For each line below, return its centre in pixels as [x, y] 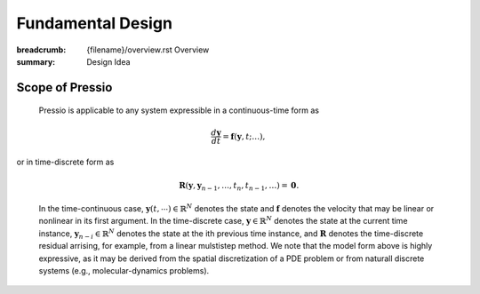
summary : [36, 61]
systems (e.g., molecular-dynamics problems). [124, 271]
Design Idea [108, 61]
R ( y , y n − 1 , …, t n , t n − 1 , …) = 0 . [239, 187]
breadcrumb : [41, 50]
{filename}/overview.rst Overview [148, 50]
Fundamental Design [95, 23]
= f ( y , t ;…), [244, 136]
